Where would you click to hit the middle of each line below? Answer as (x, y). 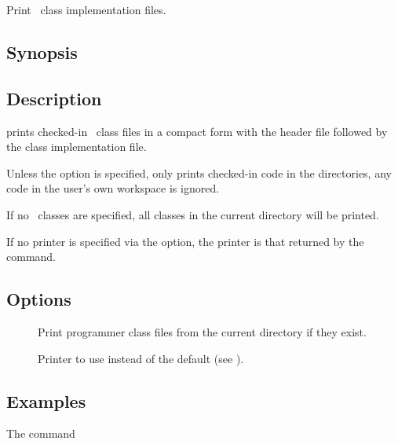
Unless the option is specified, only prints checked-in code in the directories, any (199, 172)
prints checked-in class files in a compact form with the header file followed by (197, 131)
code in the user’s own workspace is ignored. (113, 188)
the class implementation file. (77, 147)
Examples (46, 400)
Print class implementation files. (86, 9)
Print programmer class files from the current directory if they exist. (202, 331)
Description (54, 98)
